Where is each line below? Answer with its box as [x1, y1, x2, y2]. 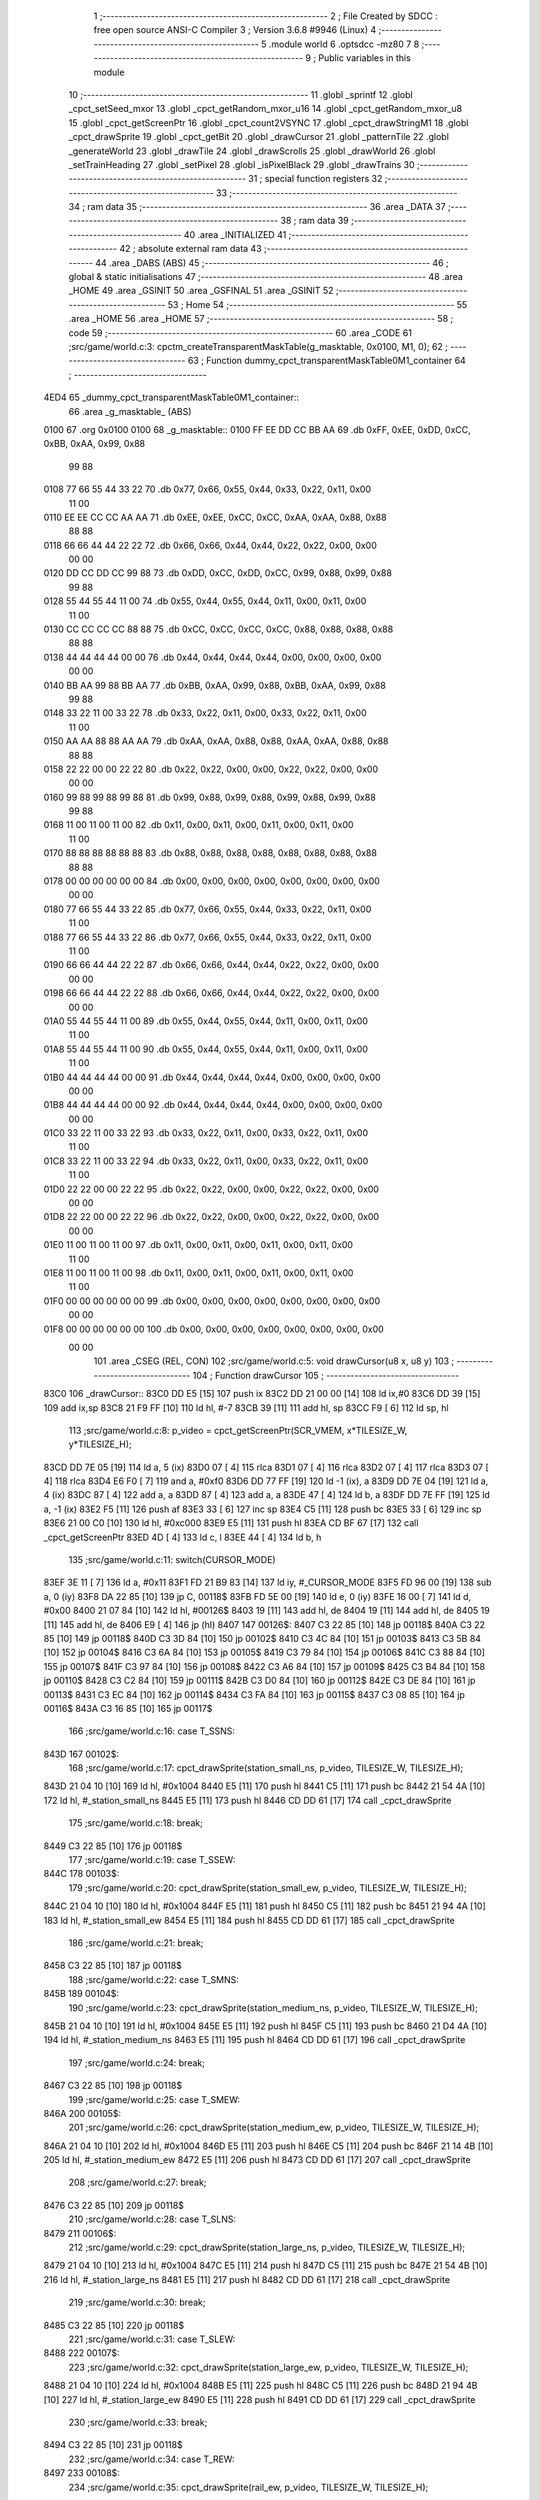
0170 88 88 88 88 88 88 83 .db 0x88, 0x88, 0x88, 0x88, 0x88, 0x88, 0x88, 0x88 [43, 847, 377, 859]
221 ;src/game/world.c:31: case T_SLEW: [68, 2333, 236, 2345]
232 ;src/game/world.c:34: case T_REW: [68, 2453, 235, 2465]
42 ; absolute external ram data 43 [119, 243, 262, 255]
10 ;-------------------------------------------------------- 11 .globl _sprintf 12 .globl [68, 88, 414, 100]
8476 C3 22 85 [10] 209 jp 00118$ [43, 2199, 185, 2211]
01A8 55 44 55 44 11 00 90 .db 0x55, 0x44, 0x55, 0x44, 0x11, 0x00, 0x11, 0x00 [43, 1043, 369, 1055]
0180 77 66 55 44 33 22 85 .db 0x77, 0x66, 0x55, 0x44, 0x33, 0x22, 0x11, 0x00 [43, 903, 372, 915]
